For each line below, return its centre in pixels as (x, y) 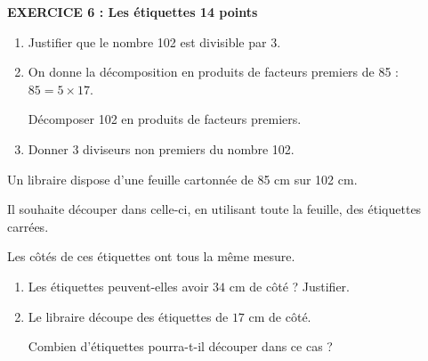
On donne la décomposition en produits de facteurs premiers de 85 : (213, 72)
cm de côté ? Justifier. (289, 286)
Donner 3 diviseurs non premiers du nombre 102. (161, 148)
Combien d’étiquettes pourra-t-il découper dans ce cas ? (180, 346)
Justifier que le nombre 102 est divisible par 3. (154, 41)
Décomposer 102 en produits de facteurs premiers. (165, 119)
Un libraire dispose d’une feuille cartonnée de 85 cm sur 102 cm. (182, 179)
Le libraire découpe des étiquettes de (128, 316)
